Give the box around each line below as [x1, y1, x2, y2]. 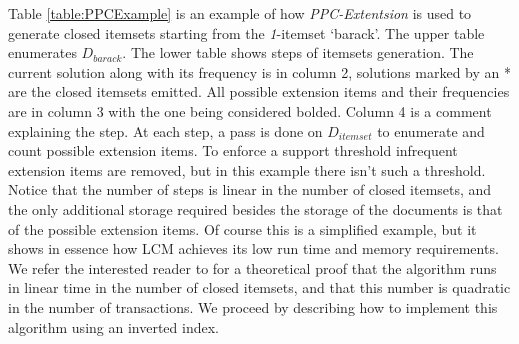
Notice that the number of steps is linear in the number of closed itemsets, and [8, 179, 492, 200]
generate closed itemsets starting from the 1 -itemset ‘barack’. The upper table [8, 22, 485, 43]
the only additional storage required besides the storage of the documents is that [8, 198, 503, 219]
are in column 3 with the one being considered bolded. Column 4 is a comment [8, 100, 492, 121]
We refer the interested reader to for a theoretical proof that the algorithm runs [8, 257, 497, 278]
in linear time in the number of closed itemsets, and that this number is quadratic [8, 277, 511, 298]
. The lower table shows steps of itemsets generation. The [122, 42, 474, 63]
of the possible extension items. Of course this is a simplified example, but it [8, 218, 477, 239]
